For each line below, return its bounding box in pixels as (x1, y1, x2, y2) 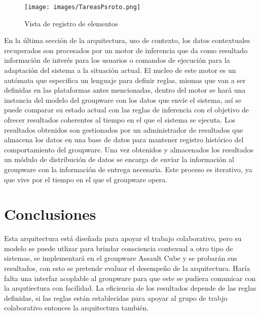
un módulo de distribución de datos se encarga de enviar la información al (4, 154, 234, 165)
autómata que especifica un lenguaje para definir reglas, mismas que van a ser (4, 74, 246, 85)
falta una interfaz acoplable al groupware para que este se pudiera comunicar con (4, 272, 256, 283)
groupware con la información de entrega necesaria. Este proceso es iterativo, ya (4, 164, 252, 174)
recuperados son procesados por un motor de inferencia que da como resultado (4, 45, 248, 55)
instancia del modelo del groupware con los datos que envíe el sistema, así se (4, 94, 241, 105)
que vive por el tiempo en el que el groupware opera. (4, 174, 168, 184)
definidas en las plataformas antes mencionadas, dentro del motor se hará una (4, 85, 246, 95)
